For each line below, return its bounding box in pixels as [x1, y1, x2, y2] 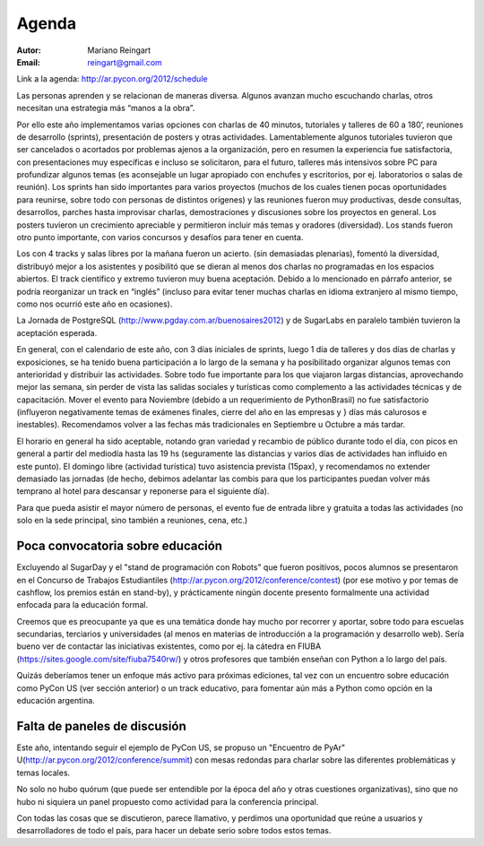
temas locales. [16, 767, 71, 778]
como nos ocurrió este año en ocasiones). [16, 298, 173, 309]
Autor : [16, 45, 42, 56]
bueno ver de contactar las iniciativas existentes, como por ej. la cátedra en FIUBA [16, 641, 322, 652]
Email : [16, 56, 40, 67]
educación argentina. [16, 695, 96, 706]
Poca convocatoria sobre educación [16, 539, 223, 554]
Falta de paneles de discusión [16, 718, 187, 734]
